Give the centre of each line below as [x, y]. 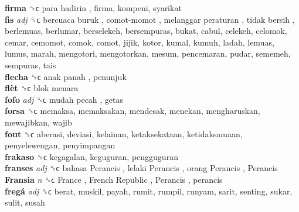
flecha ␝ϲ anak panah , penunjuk [66, 76]
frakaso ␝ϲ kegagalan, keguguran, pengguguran [91, 156]
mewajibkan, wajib [38, 122]
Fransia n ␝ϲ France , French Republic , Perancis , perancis [114, 179]
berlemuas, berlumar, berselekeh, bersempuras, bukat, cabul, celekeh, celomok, [146, 31]
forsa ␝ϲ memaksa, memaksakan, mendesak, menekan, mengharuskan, [132, 111]
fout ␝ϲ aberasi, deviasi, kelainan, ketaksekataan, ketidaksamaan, [124, 133]
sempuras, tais [30, 65]
